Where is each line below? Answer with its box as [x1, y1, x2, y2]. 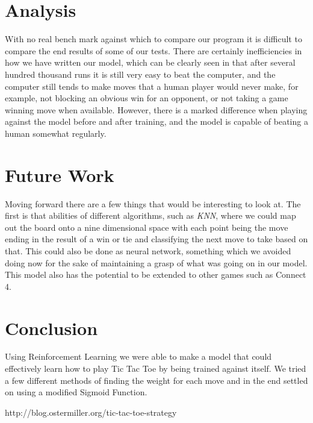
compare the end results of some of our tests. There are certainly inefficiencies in [5, 44, 302, 57]
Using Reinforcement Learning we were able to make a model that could [5, 350, 272, 363]
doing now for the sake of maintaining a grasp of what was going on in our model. [5, 256, 308, 269]
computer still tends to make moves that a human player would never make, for [5, 80, 299, 92]
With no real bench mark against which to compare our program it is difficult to [5, 33, 302, 45]
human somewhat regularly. [5, 127, 107, 139]
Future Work [5, 162, 114, 187]
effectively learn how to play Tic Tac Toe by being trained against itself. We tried [5, 362, 306, 375]
